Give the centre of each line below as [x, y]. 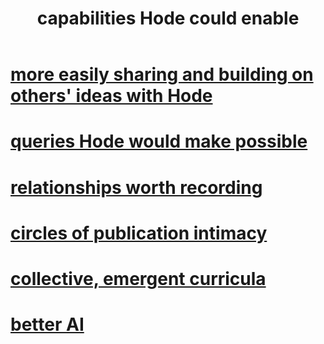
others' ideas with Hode [111, 96]
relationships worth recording [136, 187]
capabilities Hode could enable [168, 18]
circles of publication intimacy [139, 233]
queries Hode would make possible [159, 141]
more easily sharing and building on [162, 74]
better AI [47, 324]
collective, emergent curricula [138, 278]
